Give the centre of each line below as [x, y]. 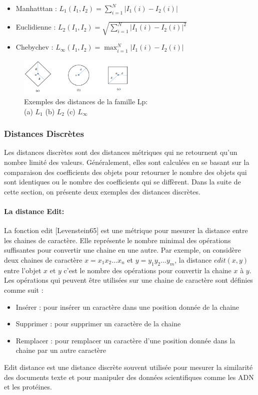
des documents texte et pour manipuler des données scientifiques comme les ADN [129, 377]
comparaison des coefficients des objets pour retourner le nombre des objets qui [125, 172]
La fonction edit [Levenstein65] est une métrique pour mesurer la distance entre [126, 230]
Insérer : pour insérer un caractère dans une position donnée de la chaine [127, 307]
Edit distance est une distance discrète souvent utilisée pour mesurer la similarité [128, 367]
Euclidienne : [36, 27]
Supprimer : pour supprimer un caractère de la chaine [98, 324]
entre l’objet [23, 270]
